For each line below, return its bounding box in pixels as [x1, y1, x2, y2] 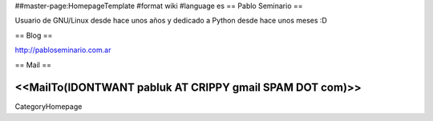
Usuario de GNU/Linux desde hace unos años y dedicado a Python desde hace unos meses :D [14, 16, 328, 26]
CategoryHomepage [14, 102, 83, 111]
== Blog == [14, 30, 53, 40]
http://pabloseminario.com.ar [14, 45, 111, 55]
